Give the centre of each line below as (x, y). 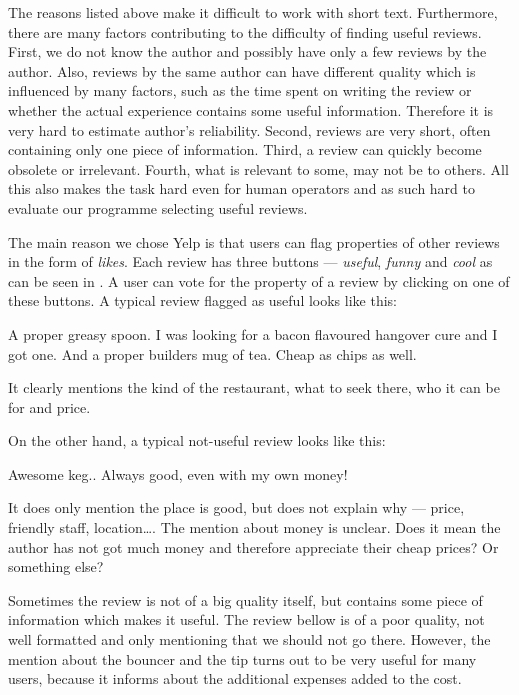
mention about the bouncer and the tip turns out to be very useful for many (242, 658)
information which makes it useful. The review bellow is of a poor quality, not (246, 619)
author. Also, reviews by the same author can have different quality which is (242, 70)
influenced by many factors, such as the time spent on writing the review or (240, 90)
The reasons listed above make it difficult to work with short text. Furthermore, (253, 12)
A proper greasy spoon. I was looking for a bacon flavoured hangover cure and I (253, 333)
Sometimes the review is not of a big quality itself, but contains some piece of (245, 599)
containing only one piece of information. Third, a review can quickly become (245, 149)
